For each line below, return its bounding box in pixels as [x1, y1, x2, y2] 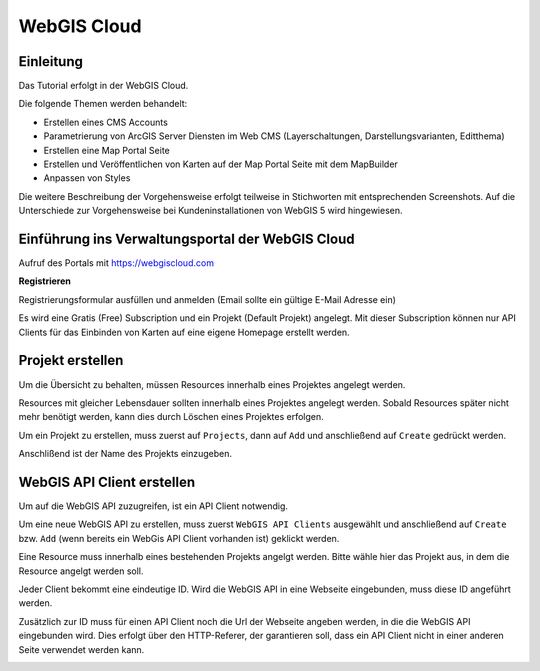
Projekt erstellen [18, 352, 124, 369]
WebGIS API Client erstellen [18, 473, 195, 490]
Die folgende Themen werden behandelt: [18, 98, 188, 110]
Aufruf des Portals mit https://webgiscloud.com [18, 257, 215, 269]
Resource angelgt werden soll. [18, 565, 144, 577]
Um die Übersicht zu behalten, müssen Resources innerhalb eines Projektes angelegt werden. [18, 378, 406, 390]
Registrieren [18, 275, 72, 287]
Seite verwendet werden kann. [18, 643, 145, 655]
